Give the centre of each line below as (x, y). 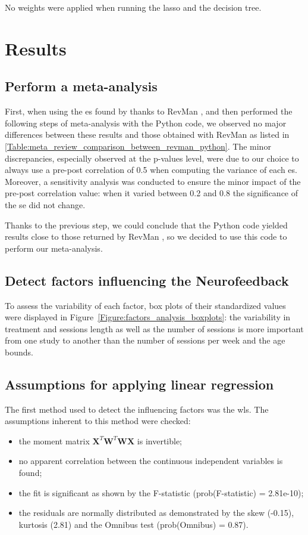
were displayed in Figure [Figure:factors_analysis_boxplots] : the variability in (148, 317)
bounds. (19, 352)
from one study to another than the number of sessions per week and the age (145, 340)
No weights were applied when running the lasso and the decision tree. (133, 7)
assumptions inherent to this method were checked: (98, 421)
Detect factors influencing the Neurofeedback (147, 280)
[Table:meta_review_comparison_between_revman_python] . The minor (138, 146)
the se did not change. (45, 204)
